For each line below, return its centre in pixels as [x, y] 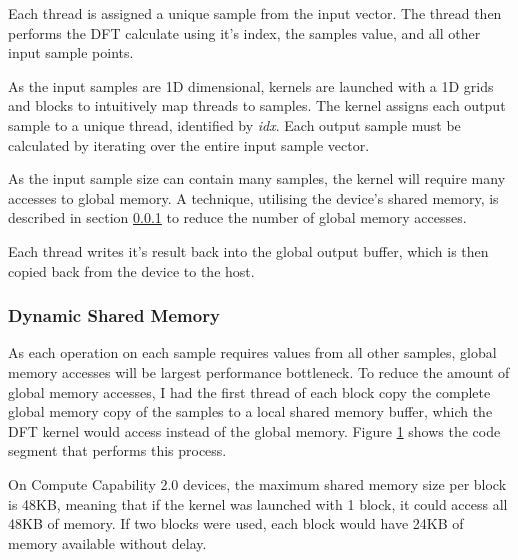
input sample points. [71, 52]
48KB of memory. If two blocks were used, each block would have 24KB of [236, 523]
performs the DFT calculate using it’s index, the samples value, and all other [244, 32]
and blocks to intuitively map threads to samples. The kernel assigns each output [257, 105]
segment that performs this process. [117, 450]
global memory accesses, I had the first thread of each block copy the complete [249, 391]
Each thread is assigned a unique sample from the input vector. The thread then [255, 13]
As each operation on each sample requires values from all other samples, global [252, 352]
